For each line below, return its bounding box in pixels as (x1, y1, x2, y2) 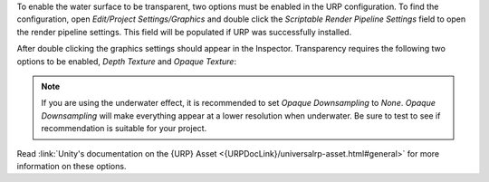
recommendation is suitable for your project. (41, 123, 207, 134)
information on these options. (16, 160, 127, 171)
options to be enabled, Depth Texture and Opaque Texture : (16, 55, 237, 67)
